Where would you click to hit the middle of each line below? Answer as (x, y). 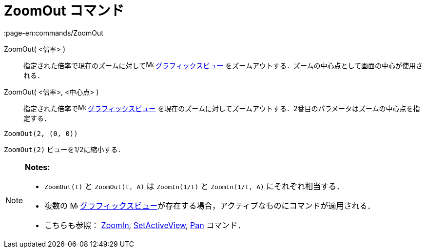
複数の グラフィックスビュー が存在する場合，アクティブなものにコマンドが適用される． (210, 205)
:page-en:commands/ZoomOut (54, 33)
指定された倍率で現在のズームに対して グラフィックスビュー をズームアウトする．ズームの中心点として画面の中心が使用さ (223, 65)
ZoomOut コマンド (64, 11)
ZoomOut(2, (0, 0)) (41, 133)
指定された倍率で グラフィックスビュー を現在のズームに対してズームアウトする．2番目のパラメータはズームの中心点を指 (222, 108)
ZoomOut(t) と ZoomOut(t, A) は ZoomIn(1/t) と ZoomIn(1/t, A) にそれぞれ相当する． (194, 186)
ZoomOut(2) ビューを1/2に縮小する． (64, 149)
